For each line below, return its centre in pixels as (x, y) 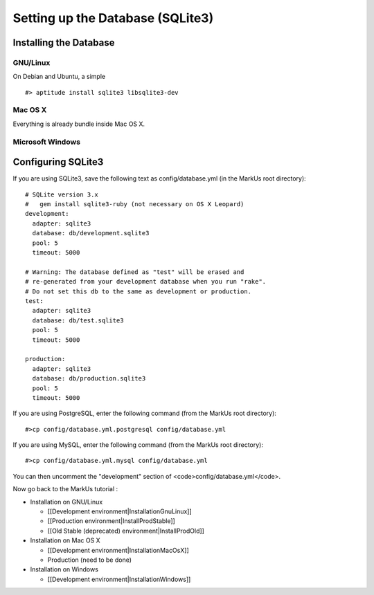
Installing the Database (64, 43)
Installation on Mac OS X (65, 540)
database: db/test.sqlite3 (78, 320)
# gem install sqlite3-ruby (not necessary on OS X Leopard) (135, 204)
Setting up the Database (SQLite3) (113, 18)
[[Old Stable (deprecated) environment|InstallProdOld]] (126, 531)
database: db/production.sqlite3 (89, 378)
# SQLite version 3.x (62, 194)
